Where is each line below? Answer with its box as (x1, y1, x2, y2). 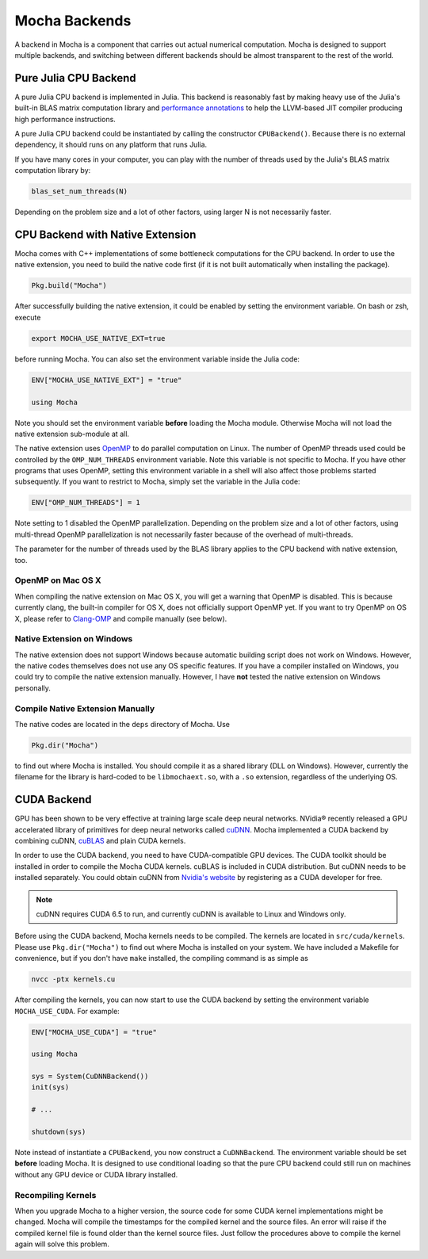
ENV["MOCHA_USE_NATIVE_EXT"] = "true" (31, 375, 182, 385)
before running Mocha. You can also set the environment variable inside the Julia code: (14, 354, 300, 364)
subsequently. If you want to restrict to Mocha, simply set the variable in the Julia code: (14, 476, 300, 487)
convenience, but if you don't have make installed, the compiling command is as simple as (14, 954, 308, 963)
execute (14, 312, 41, 322)
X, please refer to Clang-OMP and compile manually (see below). (14, 614, 227, 623)
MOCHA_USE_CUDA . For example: (14, 1006, 120, 1016)
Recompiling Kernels (14, 1189, 97, 1200)
